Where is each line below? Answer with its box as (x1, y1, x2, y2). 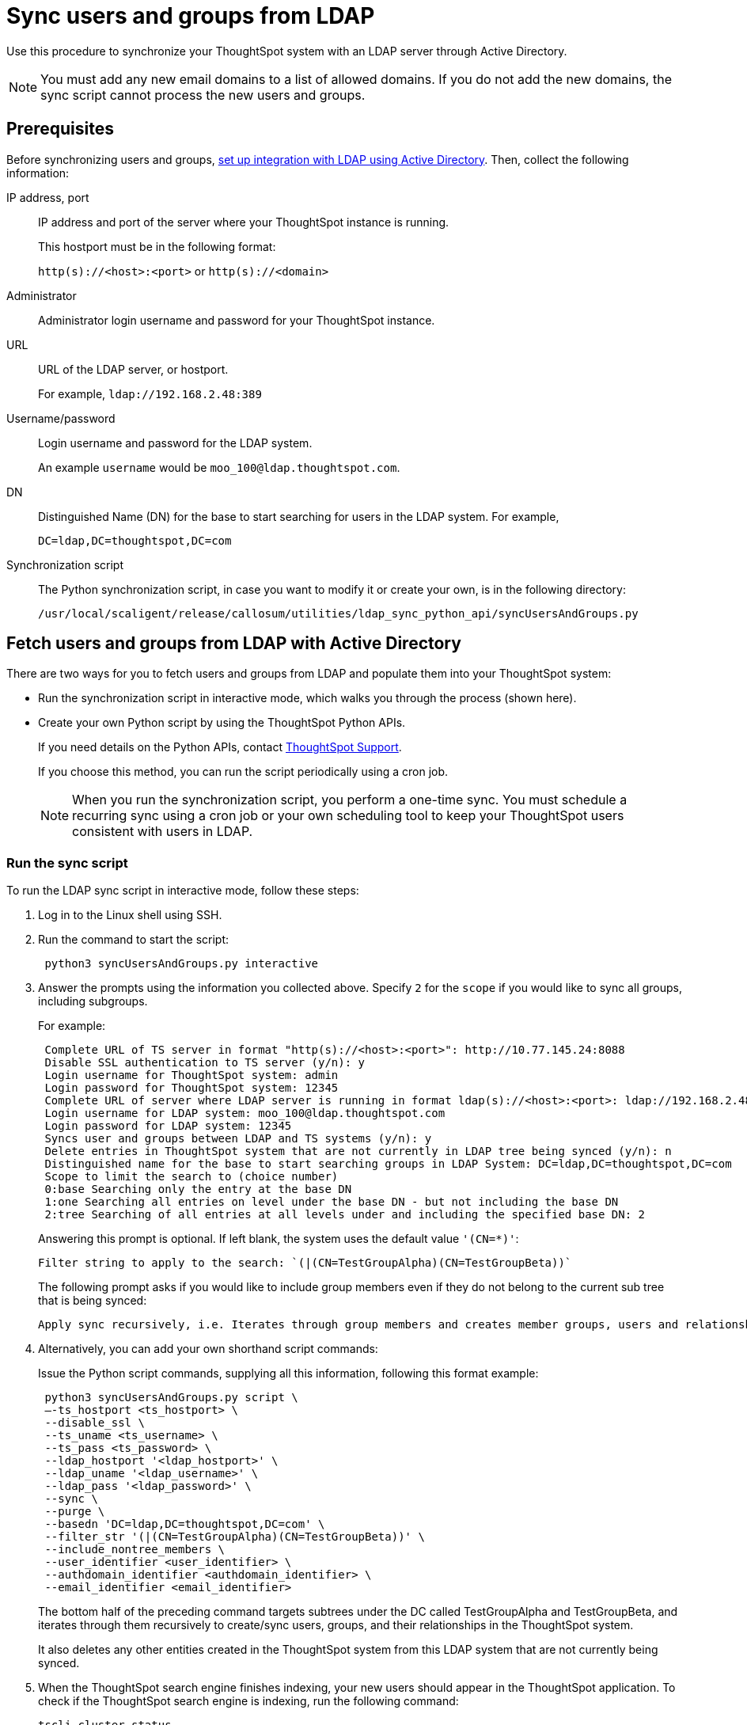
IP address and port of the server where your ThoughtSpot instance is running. (38, 215, 449, 229)
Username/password (6, 411, 116, 425)
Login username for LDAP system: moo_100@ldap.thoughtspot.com (44, 1107, 446, 1120)
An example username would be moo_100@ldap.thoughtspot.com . (38, 460, 400, 474)
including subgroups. (38, 994, 148, 1009)
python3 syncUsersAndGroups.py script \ (44, 1391, 298, 1404)
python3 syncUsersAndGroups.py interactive (44, 957, 319, 971)
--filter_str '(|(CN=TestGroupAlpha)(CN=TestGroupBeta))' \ (44, 1530, 425, 1544)
